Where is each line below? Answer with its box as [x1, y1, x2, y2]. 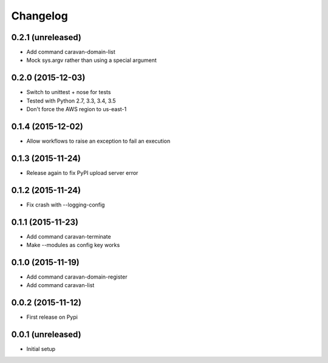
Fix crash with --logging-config [26, 201, 105, 208]
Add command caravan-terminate [26, 232, 112, 240]
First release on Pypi [26, 313, 78, 321]
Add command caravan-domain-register [26, 273, 128, 280]
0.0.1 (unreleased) [11, 330, 81, 340]
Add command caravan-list [26, 282, 95, 289]
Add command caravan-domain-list [26, 49, 115, 56]
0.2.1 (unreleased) [11, 32, 81, 42]
